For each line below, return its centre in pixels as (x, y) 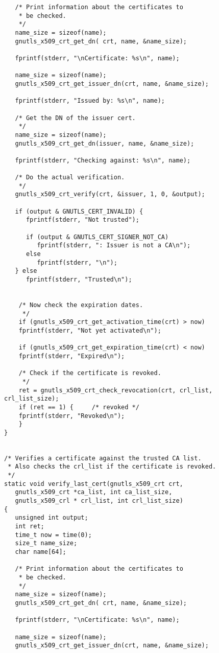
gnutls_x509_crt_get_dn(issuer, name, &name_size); (105, 143)
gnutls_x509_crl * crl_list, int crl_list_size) (99, 501)
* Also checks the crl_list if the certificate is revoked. (112, 467)
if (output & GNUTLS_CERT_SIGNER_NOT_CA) (97, 237)
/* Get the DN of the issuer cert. (75, 118)
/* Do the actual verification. (70, 178)
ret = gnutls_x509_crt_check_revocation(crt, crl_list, (116, 390)
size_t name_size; (46, 543)
